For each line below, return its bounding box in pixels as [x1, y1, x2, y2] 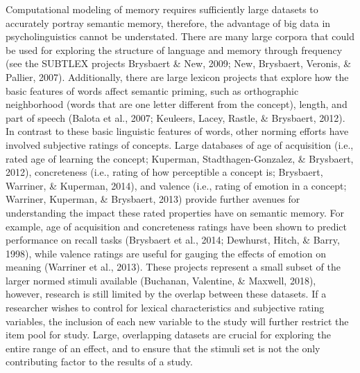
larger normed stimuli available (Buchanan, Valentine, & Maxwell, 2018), [6, 273, 316, 287]
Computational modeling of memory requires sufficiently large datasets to [6, 2, 318, 16]
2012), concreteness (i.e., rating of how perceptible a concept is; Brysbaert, [6, 165, 323, 179]
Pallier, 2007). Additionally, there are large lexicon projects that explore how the [6, 69, 349, 84]
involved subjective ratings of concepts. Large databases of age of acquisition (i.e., [6, 137, 354, 152]
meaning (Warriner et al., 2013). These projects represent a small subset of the [6, 260, 341, 274]
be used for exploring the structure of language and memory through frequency [6, 42, 343, 57]
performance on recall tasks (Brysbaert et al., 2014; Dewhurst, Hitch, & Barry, [6, 233, 340, 247]
